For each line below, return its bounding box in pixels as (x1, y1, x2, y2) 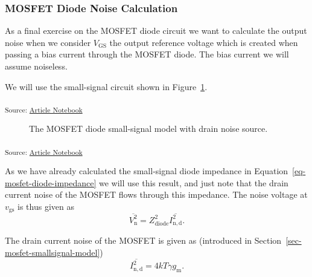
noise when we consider (5, 36, 91, 48)
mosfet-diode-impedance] (5, 176, 97, 189)
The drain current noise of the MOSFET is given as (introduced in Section (5, 234, 282, 247)
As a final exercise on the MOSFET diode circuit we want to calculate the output (5, 24, 307, 37)
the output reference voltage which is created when (109, 36, 298, 48)
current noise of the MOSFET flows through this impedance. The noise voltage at (5, 188, 308, 201)
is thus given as (18, 200, 74, 212)
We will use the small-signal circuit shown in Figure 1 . (5, 80, 208, 93)
